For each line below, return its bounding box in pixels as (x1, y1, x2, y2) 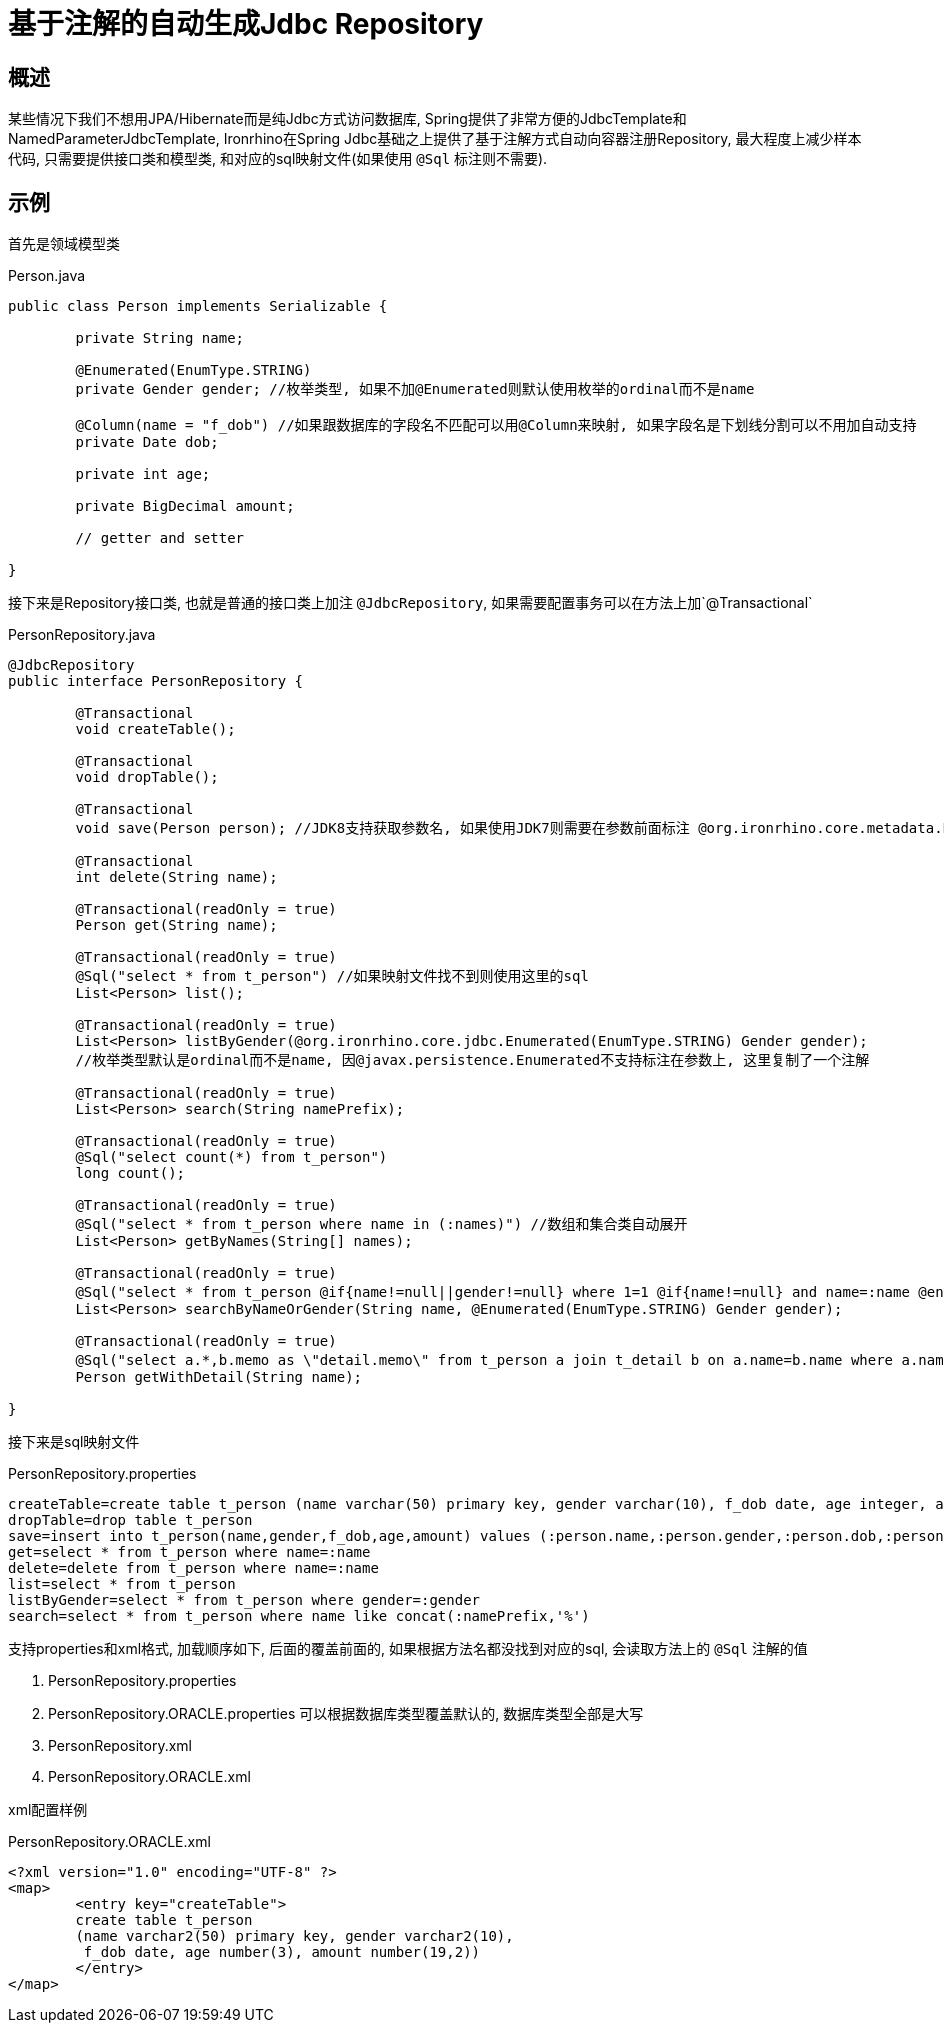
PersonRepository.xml (48, 1737, 192, 1755)
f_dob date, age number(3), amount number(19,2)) (83, 1944, 481, 1961)
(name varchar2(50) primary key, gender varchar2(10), (75, 1928, 514, 1945)
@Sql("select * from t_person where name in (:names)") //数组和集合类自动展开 (75, 1216, 688, 1233)
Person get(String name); (75, 917, 278, 934)
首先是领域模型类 (8, 235, 120, 253)
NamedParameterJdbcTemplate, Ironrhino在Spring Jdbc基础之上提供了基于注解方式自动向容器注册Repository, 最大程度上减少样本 (8, 130, 862, 148)
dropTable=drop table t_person (8, 1512, 253, 1529)
